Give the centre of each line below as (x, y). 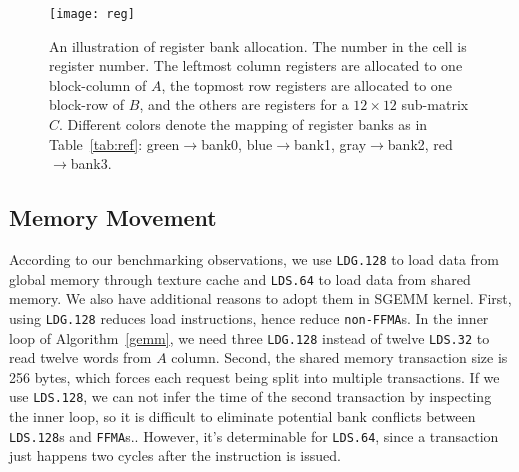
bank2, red (420, 143)
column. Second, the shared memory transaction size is (339, 357)
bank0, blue (237, 143)
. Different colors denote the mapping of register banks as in (243, 124)
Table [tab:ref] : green (114, 143)
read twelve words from (80, 357)
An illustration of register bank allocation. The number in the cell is (258, 45)
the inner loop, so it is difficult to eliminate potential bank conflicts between (242, 416)
